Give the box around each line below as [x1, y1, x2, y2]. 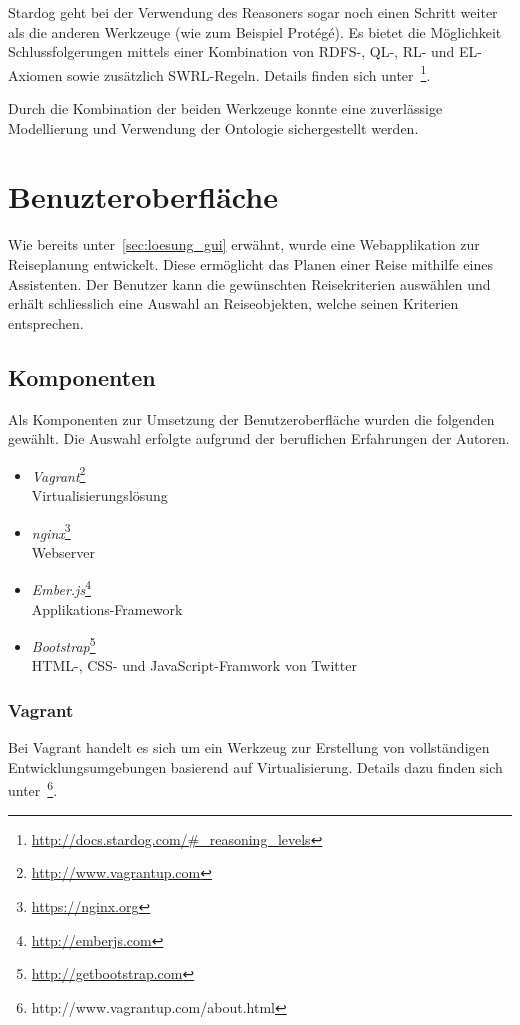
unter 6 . [8, 777, 58, 801]
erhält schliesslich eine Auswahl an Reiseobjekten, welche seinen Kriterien [8, 293, 459, 314]
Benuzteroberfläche [8, 176, 278, 217]
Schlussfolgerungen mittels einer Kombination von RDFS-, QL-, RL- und [8, 41, 455, 62]
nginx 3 [31, 519, 71, 543]
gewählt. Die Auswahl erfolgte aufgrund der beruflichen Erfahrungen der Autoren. [8, 428, 510, 449]
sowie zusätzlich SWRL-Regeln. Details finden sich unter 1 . [67, 61, 431, 85]
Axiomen [8, 64, 63, 85]
